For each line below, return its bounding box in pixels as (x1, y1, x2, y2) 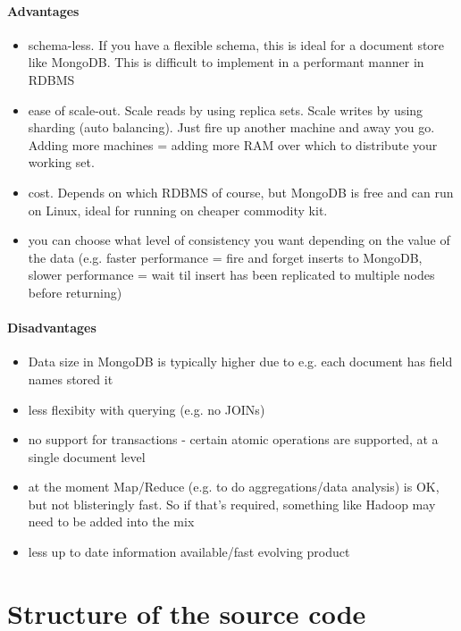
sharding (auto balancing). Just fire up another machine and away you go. (28, 118, 435, 137)
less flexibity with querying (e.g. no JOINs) (28, 400, 265, 418)
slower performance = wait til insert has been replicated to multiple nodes (28, 265, 435, 284)
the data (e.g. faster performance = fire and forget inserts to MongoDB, (28, 248, 423, 266)
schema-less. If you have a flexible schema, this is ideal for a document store (28, 35, 445, 54)
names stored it (28, 369, 113, 388)
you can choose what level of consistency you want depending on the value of (28, 231, 450, 249)
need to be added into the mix (28, 512, 195, 531)
